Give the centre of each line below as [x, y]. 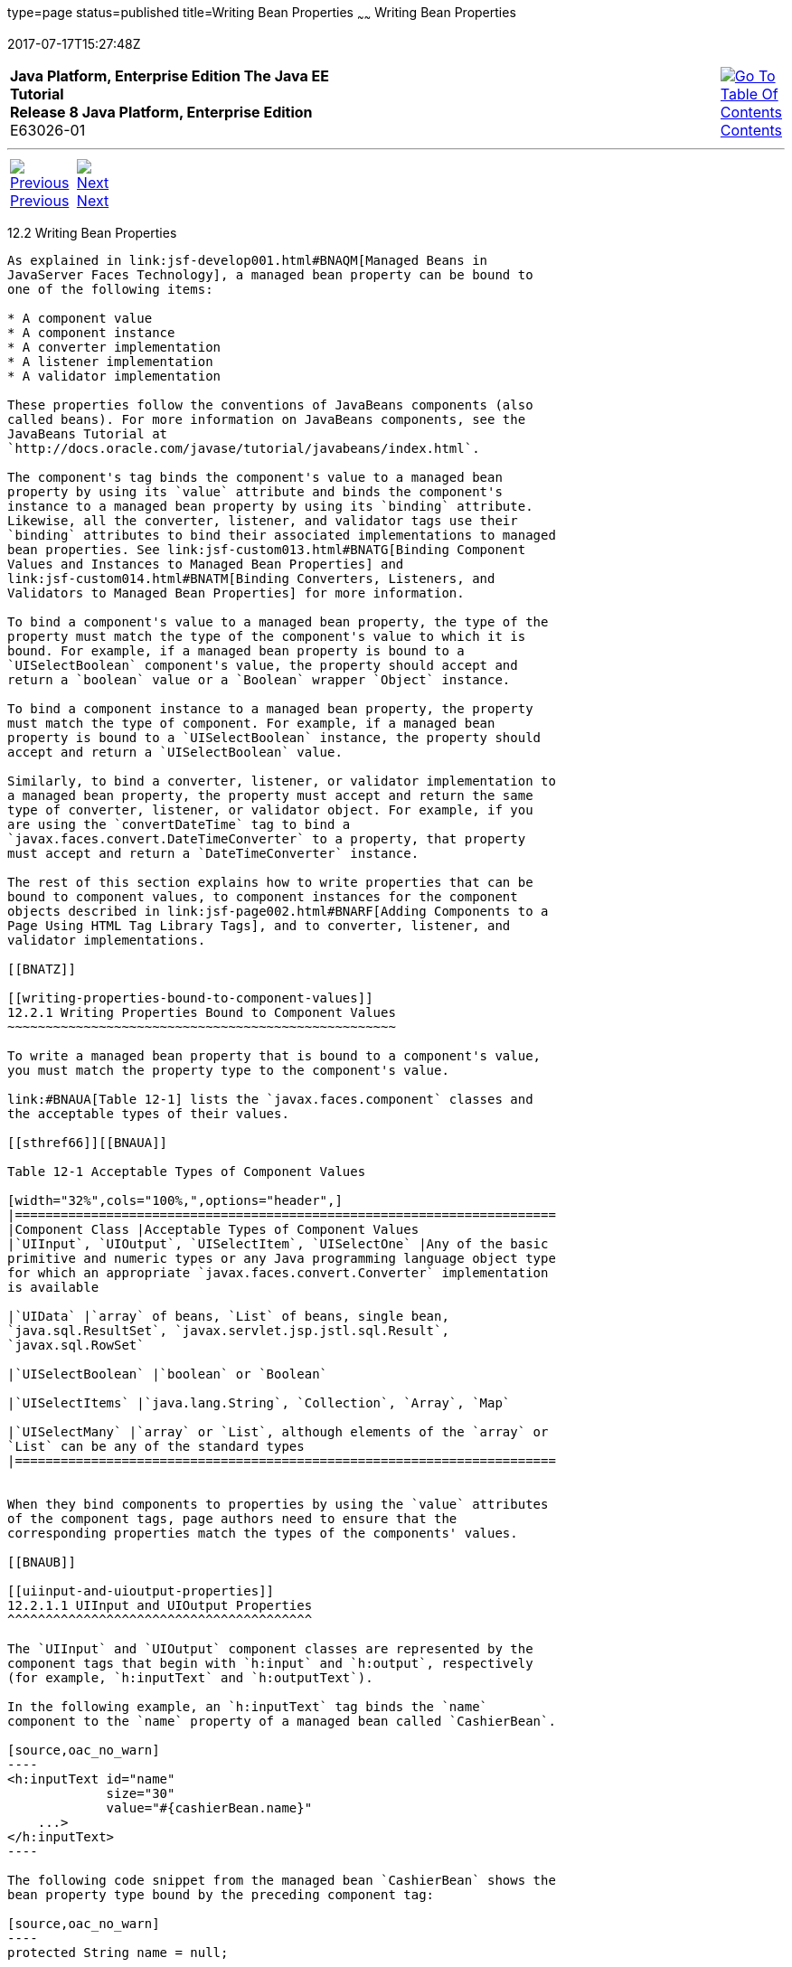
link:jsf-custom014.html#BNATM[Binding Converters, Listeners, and [251, 578]
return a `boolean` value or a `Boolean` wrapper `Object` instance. [259, 679]
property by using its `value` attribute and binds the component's [255, 491]
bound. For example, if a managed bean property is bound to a [236, 650]
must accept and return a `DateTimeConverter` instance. [213, 853]
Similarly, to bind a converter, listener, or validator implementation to [282, 781]
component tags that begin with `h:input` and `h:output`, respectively [270, 1663]
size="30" [141, 1793]
